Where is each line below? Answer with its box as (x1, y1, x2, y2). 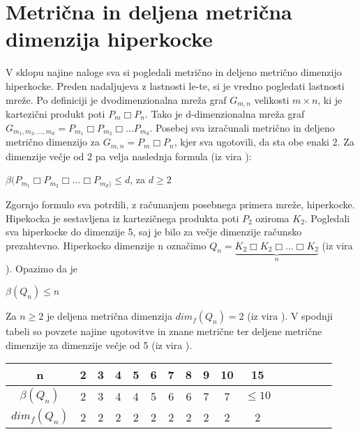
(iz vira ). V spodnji (247, 309, 333, 323)
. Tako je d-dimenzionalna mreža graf (144, 106, 305, 121)
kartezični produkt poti (6, 106, 105, 121)
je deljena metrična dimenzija (46, 309, 173, 323)
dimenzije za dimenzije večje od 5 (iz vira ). (6, 337, 193, 352)
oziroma (255, 210, 290, 225)
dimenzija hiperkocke (6, 24, 213, 53)
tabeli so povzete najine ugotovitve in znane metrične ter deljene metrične (6, 324, 322, 339)
